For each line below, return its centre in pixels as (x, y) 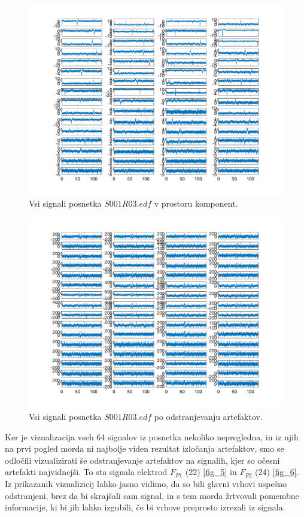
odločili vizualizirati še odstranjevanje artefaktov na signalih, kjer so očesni (142, 460)
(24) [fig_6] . (277, 472)
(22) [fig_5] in (211, 472)
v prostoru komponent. (196, 203)
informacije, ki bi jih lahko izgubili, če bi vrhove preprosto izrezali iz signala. (145, 507)
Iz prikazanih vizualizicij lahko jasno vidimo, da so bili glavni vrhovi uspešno (146, 483)
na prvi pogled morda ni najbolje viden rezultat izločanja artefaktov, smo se (145, 448)
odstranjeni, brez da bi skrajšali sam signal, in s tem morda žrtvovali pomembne (152, 495)
